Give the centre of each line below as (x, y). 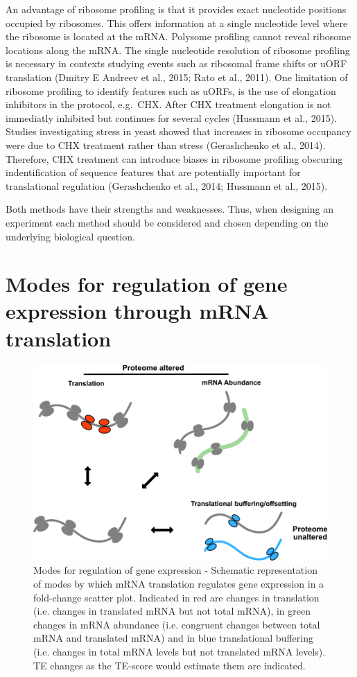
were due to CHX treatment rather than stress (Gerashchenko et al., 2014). (166, 144)
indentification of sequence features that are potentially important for (153, 172)
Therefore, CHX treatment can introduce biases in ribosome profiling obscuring (174, 158)
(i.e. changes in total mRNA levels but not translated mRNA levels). (180, 651)
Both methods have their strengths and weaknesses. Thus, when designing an (169, 209)
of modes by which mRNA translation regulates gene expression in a (179, 583)
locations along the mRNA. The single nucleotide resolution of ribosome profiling (178, 50)
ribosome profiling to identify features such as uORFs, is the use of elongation (171, 90)
